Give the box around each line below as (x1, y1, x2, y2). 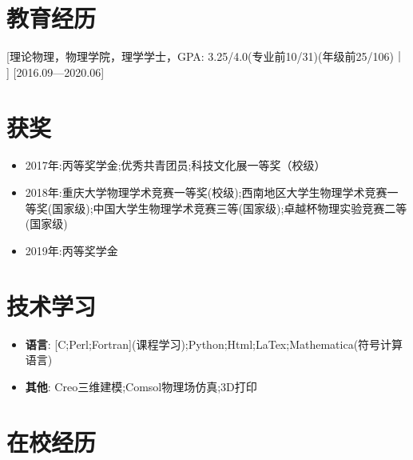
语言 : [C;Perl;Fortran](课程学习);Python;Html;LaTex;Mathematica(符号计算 (25, 335, 403, 352)
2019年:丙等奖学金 (25, 242, 118, 258)
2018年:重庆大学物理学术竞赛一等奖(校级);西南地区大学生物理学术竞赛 (25, 184, 387, 201)
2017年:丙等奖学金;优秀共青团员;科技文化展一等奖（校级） (25, 157, 326, 174)
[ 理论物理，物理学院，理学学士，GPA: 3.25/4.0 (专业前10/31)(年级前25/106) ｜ (6, 48, 405, 65)
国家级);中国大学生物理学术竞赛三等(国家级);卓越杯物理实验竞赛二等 (52, 199, 407, 216)
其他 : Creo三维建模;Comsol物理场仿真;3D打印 (25, 378, 257, 394)
